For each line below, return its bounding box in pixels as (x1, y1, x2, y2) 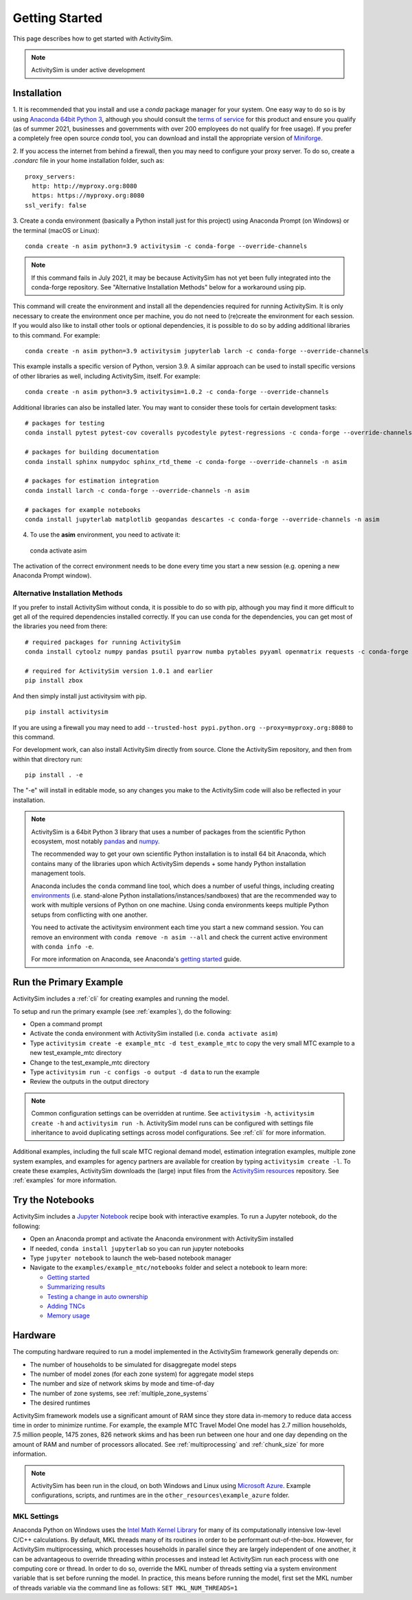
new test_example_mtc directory (30, 1049, 122, 1057)
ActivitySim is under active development (31, 66, 146, 74)
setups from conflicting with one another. (31, 911, 148, 919)
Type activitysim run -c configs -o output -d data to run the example (30, 1067, 260, 1076)
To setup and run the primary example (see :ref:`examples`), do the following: (12, 1007, 232, 1015)
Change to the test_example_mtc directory (30, 1058, 150, 1067)
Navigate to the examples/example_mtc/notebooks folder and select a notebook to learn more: (30, 1263, 308, 1271)
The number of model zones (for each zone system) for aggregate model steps (30, 1370, 254, 1378)
